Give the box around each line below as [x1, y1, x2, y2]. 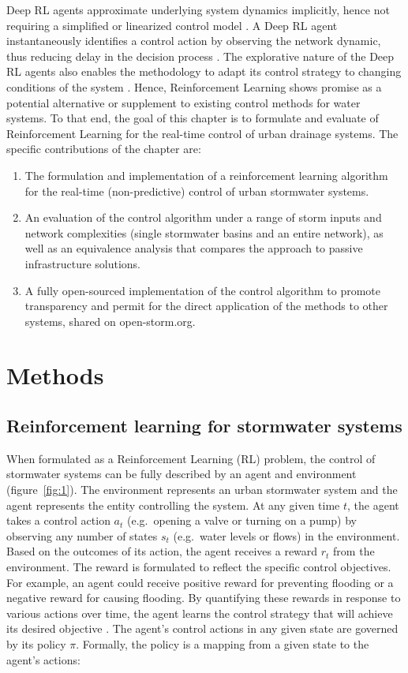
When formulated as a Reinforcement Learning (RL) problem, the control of [6, 450, 376, 466]
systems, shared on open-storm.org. [24, 312, 196, 329]
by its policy [6, 635, 66, 652]
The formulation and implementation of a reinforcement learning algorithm [24, 166, 388, 183]
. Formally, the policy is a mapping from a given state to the [76, 635, 369, 652]
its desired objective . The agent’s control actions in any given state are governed [6, 620, 399, 637]
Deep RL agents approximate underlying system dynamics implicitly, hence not [6, 2, 390, 17]
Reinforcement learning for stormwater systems [6, 413, 402, 438]
